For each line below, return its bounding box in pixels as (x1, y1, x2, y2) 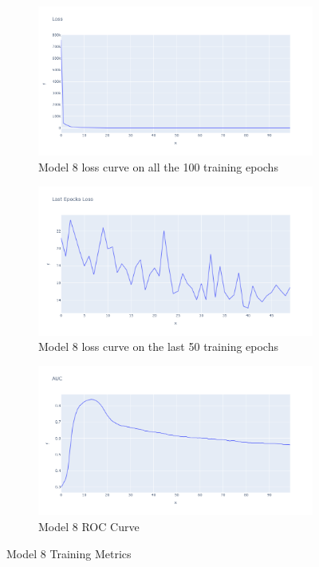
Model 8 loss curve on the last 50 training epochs (38, 338, 278, 355)
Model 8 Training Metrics (6, 545, 132, 561)
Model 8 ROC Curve (38, 518, 140, 534)
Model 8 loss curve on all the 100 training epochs (38, 158, 278, 175)
